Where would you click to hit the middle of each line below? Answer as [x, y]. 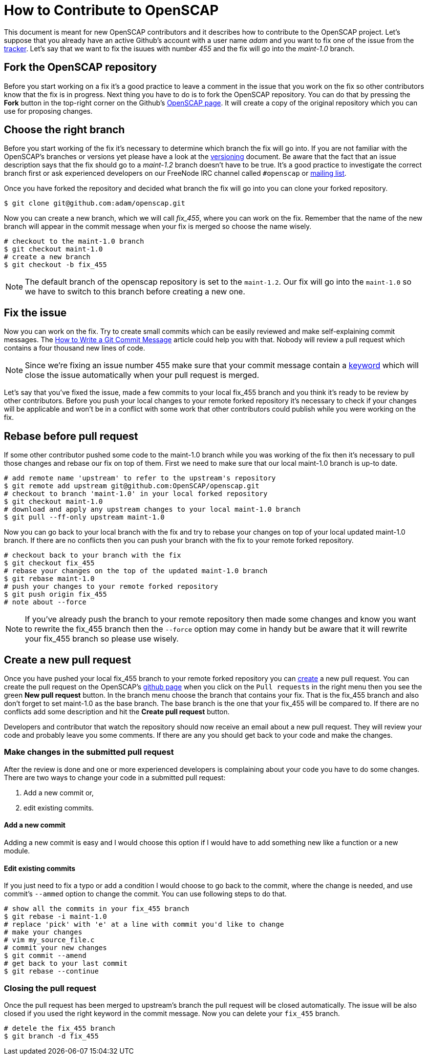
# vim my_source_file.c [49, 940]
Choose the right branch [64, 130]
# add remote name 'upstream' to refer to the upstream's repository [140, 478]
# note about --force [45, 602]
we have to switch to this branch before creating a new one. [135, 292]
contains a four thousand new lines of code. [75, 348]
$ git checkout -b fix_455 [55, 265]
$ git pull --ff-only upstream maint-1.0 [84, 517]
